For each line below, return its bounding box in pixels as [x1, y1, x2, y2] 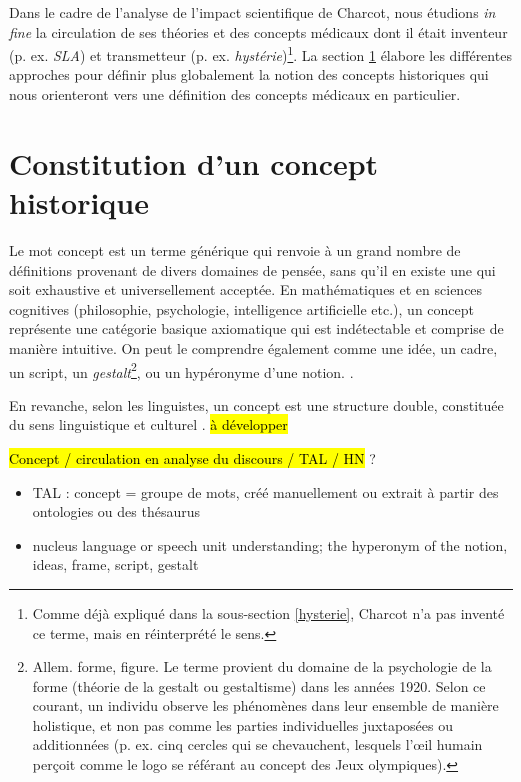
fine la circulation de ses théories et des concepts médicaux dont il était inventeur [9, 21, 508, 42]
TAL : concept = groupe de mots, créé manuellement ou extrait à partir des [32, 481, 499, 502]
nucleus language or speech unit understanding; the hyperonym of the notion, [32, 534, 508, 555]
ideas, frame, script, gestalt [32, 554, 199, 575]
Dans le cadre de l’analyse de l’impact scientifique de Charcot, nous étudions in [9, 2, 496, 22]
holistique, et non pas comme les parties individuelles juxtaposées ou [32, 714, 453, 735]
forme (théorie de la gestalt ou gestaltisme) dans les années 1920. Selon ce [32, 675, 486, 696]
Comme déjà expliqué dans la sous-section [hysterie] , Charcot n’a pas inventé [32, 602, 505, 623]
